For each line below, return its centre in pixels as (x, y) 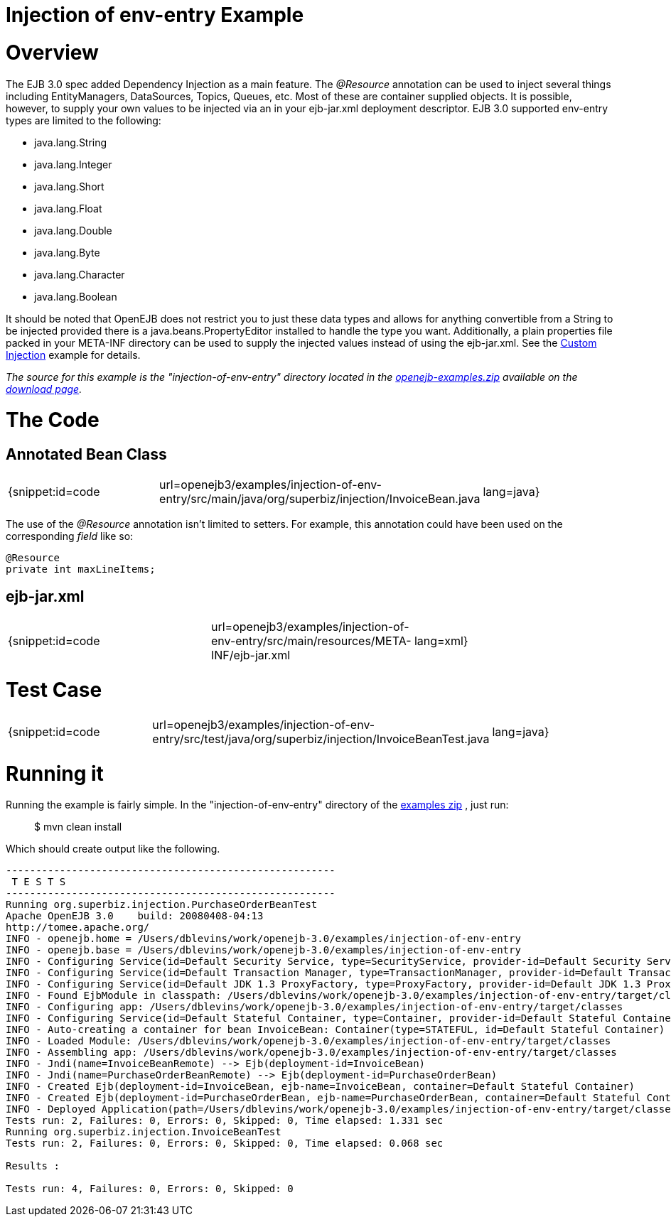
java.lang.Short (69, 186)
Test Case (54, 690)
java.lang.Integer (73, 164)
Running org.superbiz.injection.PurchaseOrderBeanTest (162, 905)
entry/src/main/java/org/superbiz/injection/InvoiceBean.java (320, 499)
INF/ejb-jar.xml (251, 655)
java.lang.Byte (67, 252)
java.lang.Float (68, 208)
